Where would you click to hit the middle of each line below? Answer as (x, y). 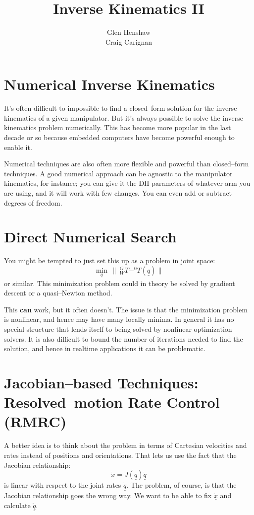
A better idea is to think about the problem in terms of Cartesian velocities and (126, 445)
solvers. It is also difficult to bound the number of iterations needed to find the (124, 338)
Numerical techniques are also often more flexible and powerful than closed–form (127, 164)
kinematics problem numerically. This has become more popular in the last (118, 127)
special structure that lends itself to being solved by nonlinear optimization (118, 329)
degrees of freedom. (33, 202)
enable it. (18, 147)
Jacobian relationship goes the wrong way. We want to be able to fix (108, 495)
